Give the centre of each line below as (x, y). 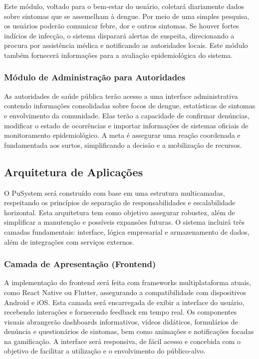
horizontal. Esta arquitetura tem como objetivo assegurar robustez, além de (120, 212)
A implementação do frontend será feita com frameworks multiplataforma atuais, (128, 282)
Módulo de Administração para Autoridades (95, 77)
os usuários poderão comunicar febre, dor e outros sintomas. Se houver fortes (122, 26)
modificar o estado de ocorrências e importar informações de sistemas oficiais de (126, 125)
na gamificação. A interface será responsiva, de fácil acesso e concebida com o (123, 341)
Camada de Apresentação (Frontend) (80, 264)
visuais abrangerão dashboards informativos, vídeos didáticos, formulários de (121, 321)
